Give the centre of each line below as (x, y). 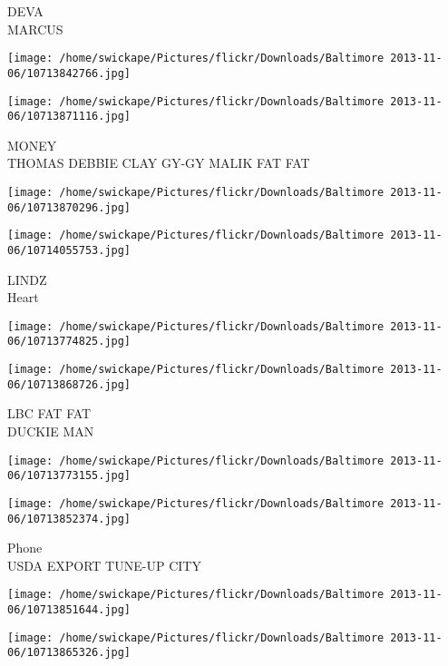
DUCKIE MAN (51, 431)
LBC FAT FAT (49, 413)
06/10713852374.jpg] (69, 519)
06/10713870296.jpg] (69, 207)
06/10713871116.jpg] (69, 117)
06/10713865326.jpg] (69, 653)
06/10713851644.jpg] (69, 610)
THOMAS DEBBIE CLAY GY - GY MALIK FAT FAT (159, 163)
